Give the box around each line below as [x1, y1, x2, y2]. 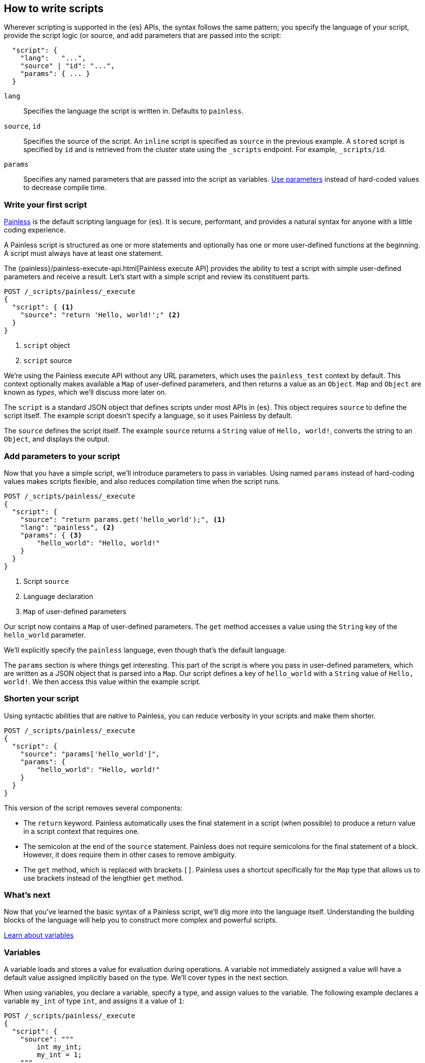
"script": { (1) [12, 303, 74, 311]
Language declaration [23, 592, 93, 600]
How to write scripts [4, 2, 104, 15]
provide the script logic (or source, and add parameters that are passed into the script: [4, 31, 281, 40]
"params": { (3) [20, 531, 82, 539]
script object [23, 341, 70, 350]
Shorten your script [4, 694, 79, 704]
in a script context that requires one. [23, 827, 140, 835]
